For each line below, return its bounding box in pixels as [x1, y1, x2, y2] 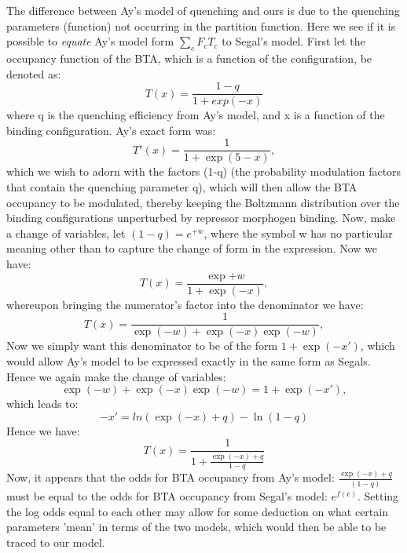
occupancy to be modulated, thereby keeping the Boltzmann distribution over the [6, 194, 400, 210]
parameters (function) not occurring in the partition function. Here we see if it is [6, 17, 396, 34]
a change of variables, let [6, 224, 126, 241]
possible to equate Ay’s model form [6, 33, 174, 49]
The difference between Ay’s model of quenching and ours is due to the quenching [6, 2, 400, 18]
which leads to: [6, 395, 79, 412]
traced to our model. [6, 533, 105, 550]
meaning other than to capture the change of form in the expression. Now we [6, 240, 378, 256]
